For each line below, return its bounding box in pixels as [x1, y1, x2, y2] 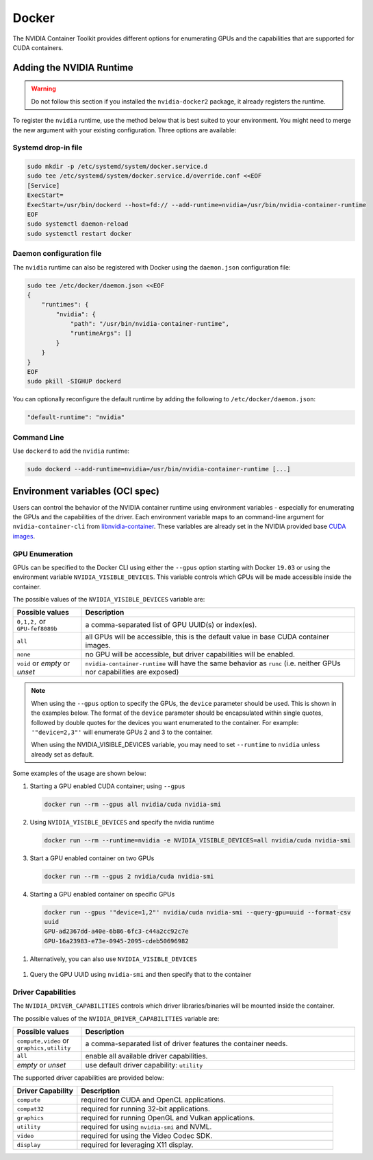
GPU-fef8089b [16, 625, 57, 632]
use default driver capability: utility [85, 1060, 203, 1069]
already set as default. [31, 750, 94, 758]
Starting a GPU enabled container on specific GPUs [29, 890, 175, 898]
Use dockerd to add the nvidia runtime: [12, 447, 130, 455]
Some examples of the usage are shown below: [12, 769, 146, 778]
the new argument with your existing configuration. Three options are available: [12, 126, 237, 134]
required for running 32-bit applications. [81, 1104, 210, 1114]
